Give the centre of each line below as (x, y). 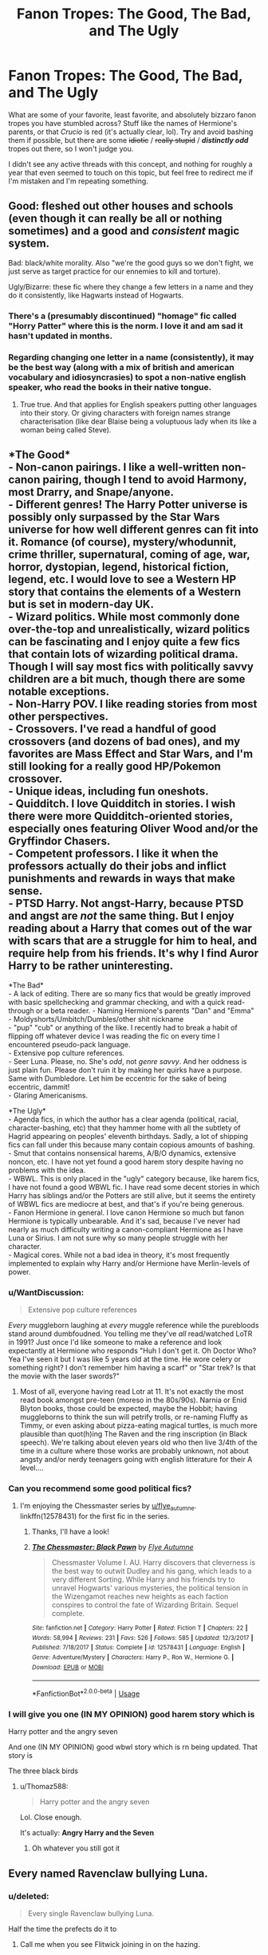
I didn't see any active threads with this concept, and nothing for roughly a (130, 164)
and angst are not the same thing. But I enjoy (121, 916)
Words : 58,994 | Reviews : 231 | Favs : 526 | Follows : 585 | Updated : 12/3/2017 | (142, 1638)
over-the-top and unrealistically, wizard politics (129, 630)
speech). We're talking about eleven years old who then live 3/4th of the (138, 1443)
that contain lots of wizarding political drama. (123, 654)
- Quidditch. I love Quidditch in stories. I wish (122, 804)
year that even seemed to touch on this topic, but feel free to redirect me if (131, 172)
